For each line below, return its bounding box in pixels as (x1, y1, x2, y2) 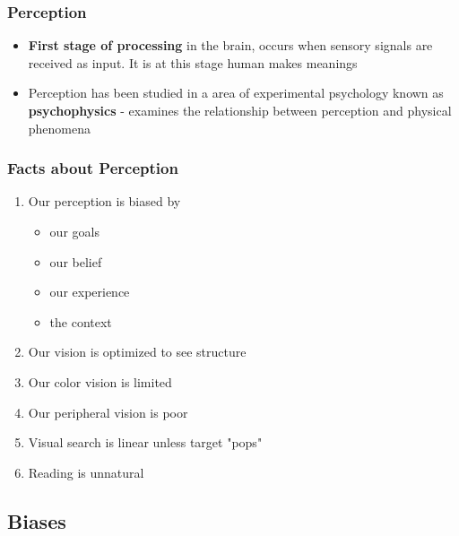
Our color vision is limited (28, 372, 172, 391)
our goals (49, 222, 100, 240)
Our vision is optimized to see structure (28, 342, 247, 361)
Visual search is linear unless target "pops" (28, 433, 263, 452)
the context (49, 312, 112, 331)
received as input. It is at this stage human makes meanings (28, 53, 358, 72)
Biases (7, 506, 66, 534)
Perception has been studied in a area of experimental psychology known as (28, 83, 444, 102)
